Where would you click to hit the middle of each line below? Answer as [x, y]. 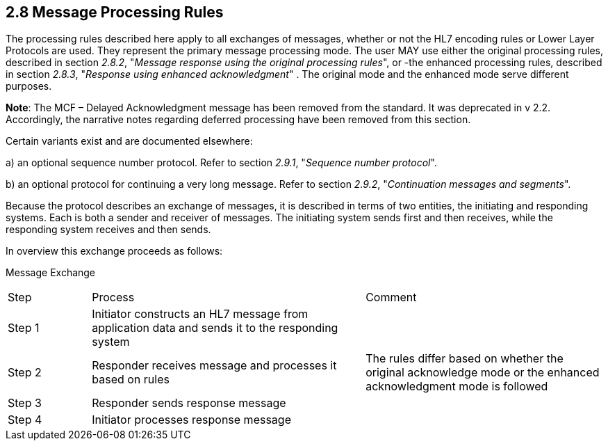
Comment [391, 297]
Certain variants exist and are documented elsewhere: [129, 141]
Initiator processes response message [191, 420]
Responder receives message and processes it [214, 366]
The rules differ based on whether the [465, 359]
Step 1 [24, 328]
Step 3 [25, 403]
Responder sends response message [189, 403]
